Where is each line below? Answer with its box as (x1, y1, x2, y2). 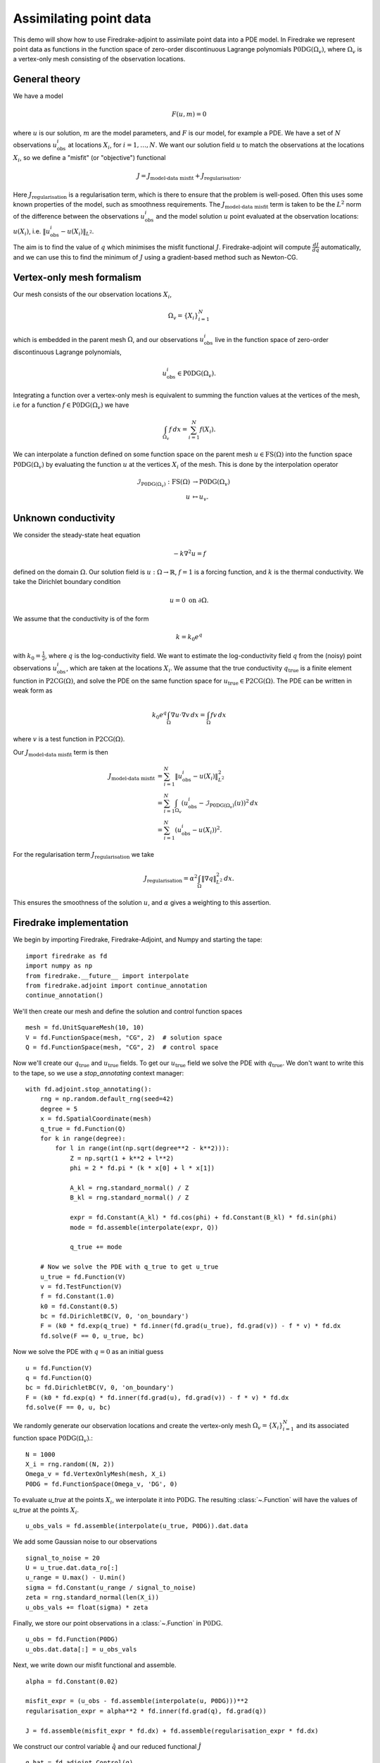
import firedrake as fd (25, 952, 108, 960)
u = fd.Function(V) (25, 1364, 93, 1372)
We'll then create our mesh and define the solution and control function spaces (13, 1007, 243, 1015)
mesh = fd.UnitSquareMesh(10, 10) (25, 1023, 144, 1032)
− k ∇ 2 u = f (173, 548, 207, 557)
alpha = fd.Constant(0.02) (25, 1677, 119, 1685)
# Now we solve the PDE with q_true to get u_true (39, 1263, 219, 1271)
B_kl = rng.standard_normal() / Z (70, 1194, 189, 1202)
